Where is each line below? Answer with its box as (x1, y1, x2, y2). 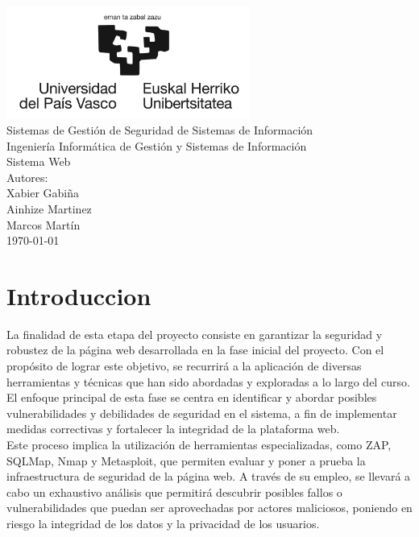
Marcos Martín (6, 216, 81, 233)
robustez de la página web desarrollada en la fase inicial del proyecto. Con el (6, 341, 384, 358)
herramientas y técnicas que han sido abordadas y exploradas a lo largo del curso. (6, 373, 410, 390)
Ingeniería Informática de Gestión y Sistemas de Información (6, 137, 307, 154)
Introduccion (6, 279, 151, 312)
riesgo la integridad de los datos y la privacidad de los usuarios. (6, 514, 320, 531)
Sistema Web (6, 153, 71, 170)
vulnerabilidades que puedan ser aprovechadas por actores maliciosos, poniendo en (6, 499, 413, 516)
